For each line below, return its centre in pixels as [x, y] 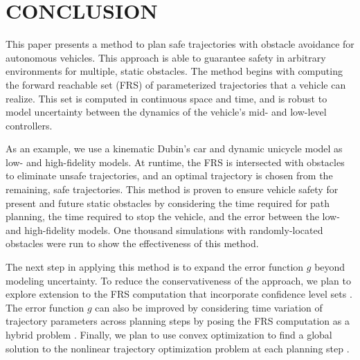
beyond [330, 267]
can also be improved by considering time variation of [209, 307]
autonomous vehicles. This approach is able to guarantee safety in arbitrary [166, 57]
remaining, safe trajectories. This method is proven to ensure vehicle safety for [172, 189]
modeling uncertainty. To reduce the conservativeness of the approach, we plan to [178, 280]
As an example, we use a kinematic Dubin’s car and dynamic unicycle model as [174, 148]
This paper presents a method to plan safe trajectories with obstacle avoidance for [180, 44]
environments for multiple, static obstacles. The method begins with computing [174, 71]
